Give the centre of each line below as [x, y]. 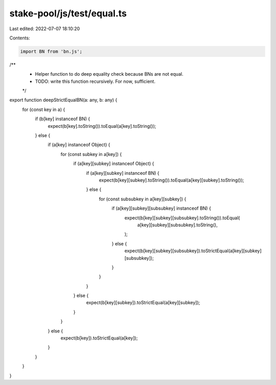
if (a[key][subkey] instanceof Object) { [114, 164]
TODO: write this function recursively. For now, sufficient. [95, 81]
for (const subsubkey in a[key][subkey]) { [143, 199]
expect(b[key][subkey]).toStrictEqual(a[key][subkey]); [143, 303]
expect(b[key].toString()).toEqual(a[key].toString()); [102, 126]
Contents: [20, 38]
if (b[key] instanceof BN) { [63, 119]
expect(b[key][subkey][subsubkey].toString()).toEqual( [182, 218]
